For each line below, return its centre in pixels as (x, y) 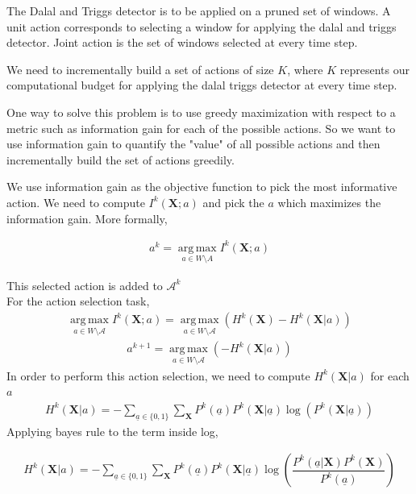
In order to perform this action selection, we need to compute (158, 375)
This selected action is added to (85, 285)
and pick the (233, 202)
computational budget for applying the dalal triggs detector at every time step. (202, 85)
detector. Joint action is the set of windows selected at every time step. (182, 42)
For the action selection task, (78, 301)
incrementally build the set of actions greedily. (121, 159)
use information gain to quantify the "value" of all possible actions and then (193, 144)
